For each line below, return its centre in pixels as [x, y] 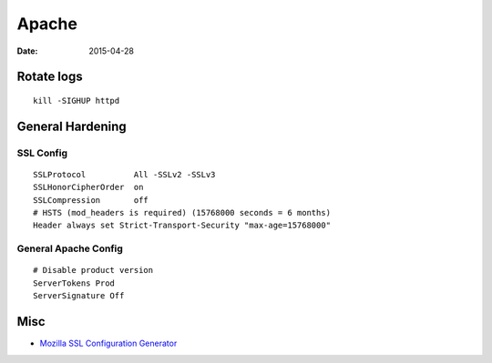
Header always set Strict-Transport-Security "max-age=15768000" [182, 226]
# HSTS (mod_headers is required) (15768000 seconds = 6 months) [182, 213]
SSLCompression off [91, 200]
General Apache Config [70, 248]
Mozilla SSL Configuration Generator [108, 343]
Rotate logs [50, 77]
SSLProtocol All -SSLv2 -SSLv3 [124, 174]
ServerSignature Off [79, 296]
